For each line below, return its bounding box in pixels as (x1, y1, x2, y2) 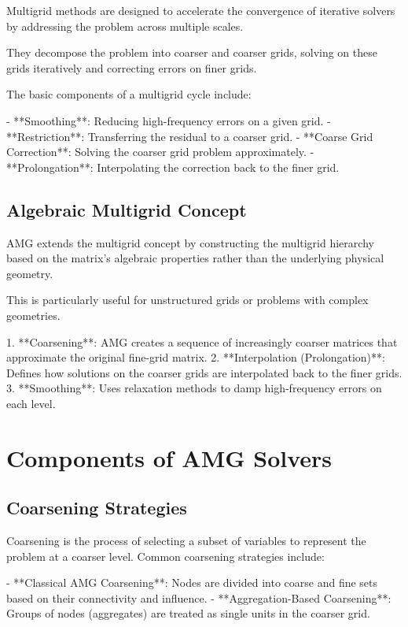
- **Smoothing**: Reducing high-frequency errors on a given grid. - (6, 112, 331, 128)
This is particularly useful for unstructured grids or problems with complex (6, 291, 369, 308)
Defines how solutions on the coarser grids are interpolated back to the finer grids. (6, 364, 402, 380)
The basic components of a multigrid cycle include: (6, 86, 252, 102)
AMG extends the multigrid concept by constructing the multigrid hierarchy (6, 234, 374, 250)
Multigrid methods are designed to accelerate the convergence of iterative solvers (6, 2, 395, 18)
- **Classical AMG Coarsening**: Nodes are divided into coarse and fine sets (6, 574, 378, 591)
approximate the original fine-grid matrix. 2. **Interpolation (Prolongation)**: (6, 349, 385, 365)
